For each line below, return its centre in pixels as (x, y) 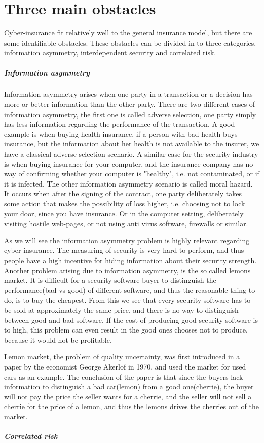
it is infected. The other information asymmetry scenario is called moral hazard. (128, 183)
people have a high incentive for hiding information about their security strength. (130, 260)
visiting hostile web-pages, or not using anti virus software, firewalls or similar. (126, 223)
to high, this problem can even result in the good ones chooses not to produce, (126, 330)
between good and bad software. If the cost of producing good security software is (131, 320)
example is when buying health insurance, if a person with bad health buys (121, 134)
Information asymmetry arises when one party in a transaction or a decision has (128, 94)
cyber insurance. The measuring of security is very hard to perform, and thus (124, 250)
